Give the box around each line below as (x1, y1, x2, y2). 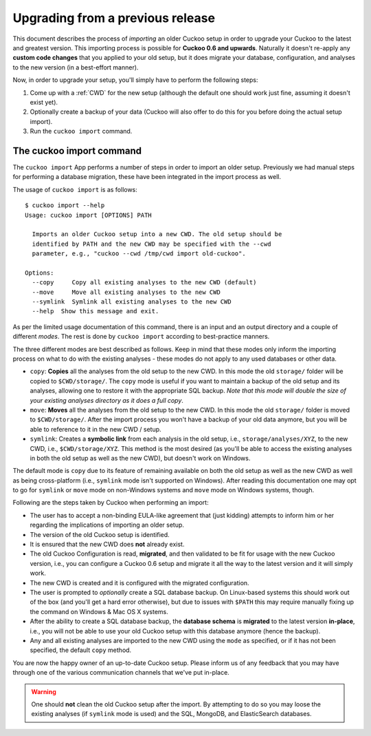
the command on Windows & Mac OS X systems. (30, 607, 168, 616)
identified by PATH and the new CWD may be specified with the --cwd (32, 240, 271, 248)
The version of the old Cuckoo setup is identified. (30, 530, 170, 538)
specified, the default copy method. (30, 646, 132, 654)
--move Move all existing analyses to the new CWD (32, 288, 221, 296)
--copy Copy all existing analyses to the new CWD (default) (32, 279, 257, 286)
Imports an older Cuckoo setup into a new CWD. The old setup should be (32, 231, 282, 238)
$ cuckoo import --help (25, 202, 105, 209)
